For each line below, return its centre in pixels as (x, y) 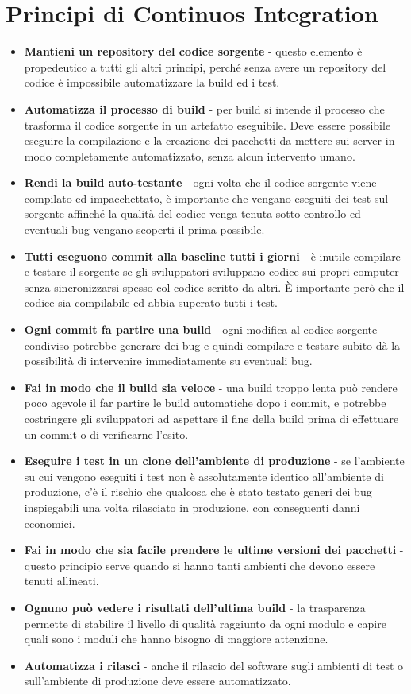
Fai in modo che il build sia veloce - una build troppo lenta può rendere (211, 387)
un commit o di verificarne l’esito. (106, 434)
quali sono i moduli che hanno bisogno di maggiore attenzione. (176, 639)
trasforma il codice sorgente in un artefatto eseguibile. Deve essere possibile (207, 124)
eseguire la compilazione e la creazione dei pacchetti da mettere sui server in (209, 140)
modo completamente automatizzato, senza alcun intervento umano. (190, 155)
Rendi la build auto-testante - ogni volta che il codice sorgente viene (200, 182)
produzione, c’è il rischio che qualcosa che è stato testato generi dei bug (198, 492)
